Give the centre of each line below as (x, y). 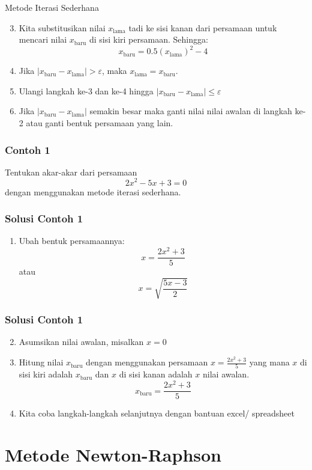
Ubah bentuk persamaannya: (72, 241)
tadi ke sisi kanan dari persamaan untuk (203, 27)
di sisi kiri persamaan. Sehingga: (148, 39)
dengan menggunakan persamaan (147, 362)
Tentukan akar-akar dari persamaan (71, 172)
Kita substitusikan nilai (62, 27)
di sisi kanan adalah (156, 374)
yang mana (269, 362)
